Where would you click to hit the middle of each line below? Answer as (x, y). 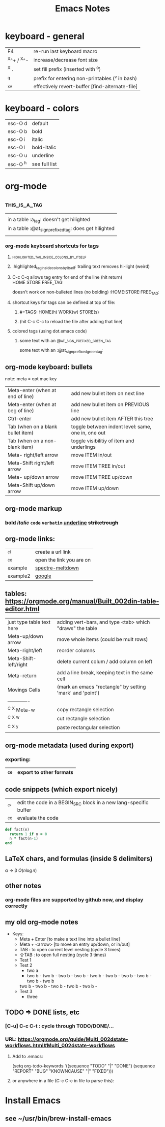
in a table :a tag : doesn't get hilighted (49, 220)
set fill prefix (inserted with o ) (67, 69)
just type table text (29, 622)
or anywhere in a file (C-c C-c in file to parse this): (63, 1080)
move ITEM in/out (91, 455)
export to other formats (45, 772)
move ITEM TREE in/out (98, 466)
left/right (18, 664)
